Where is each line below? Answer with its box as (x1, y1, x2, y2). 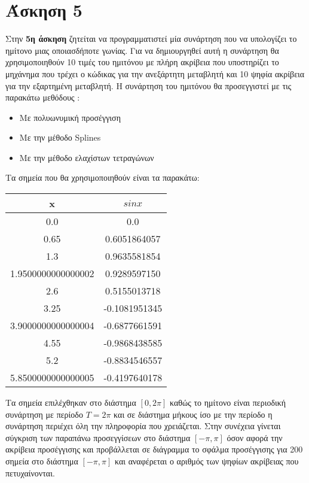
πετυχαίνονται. (5, 466, 55, 479)
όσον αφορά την (227, 431, 283, 443)
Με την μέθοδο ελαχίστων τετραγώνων (19, 151, 154, 163)
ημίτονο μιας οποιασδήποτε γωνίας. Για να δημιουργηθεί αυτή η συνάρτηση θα (5, 44, 279, 56)
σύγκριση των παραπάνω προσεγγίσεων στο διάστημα (5, 431, 191, 443)
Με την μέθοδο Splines (19, 131, 101, 144)
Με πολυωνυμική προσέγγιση (19, 111, 121, 123)
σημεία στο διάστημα (5, 455, 78, 467)
